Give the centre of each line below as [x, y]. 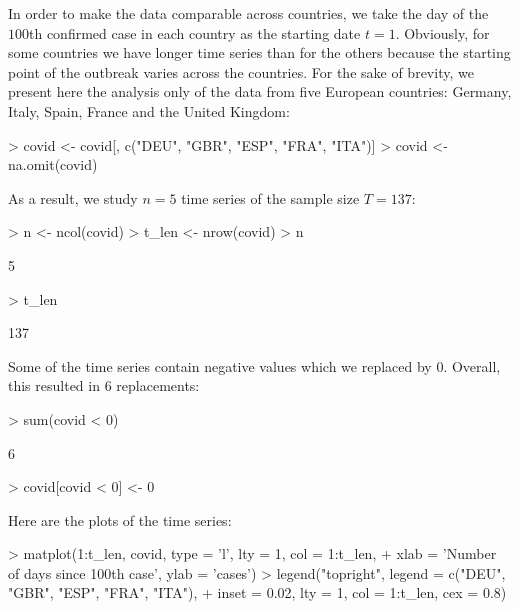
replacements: [158, 385]
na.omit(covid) [53, 164]
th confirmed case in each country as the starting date [195, 32]
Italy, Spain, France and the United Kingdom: [149, 110]
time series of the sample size [270, 197]
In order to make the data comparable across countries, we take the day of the [248, 13]
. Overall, [472, 365]
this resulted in [54, 385]
